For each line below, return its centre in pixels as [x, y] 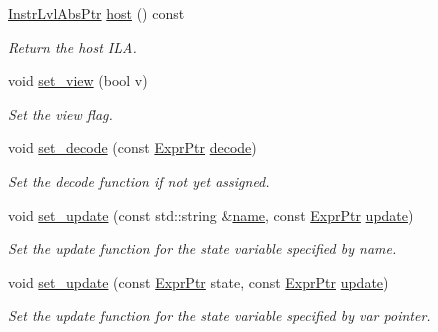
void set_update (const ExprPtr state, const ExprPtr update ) [198, 281]
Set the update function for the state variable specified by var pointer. [219, 315]
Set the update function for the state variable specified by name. [202, 248]
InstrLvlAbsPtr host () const [96, 13]
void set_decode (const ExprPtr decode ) [132, 147]
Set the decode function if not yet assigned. [139, 180]
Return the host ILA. [72, 46]
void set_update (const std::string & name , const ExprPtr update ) [211, 214]
